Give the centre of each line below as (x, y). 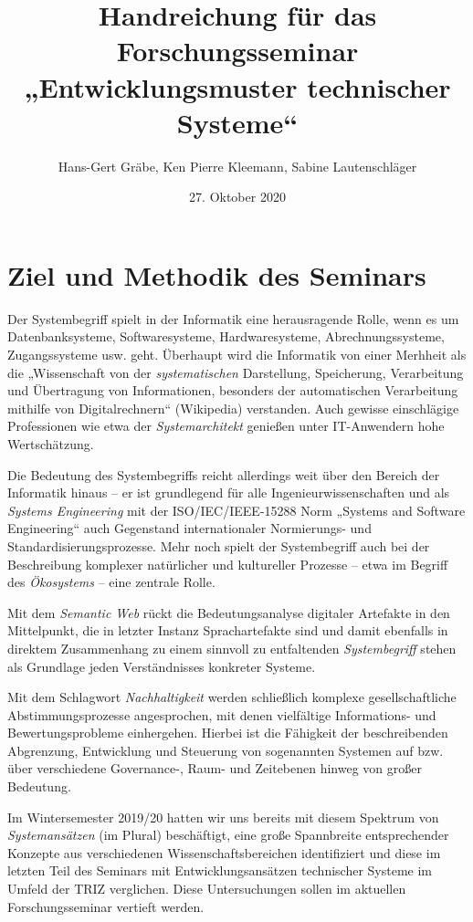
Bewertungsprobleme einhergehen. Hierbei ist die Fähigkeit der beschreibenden (228, 733)
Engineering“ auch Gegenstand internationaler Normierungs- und (189, 528)
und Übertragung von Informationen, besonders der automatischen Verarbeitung (233, 390)
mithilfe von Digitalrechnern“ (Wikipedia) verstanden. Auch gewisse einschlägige (233, 408)
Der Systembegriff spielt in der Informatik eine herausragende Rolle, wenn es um (233, 318)
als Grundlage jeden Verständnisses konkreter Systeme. (162, 666)
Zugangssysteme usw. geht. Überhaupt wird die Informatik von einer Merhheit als (237, 354)
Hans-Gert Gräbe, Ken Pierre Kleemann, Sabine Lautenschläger (237, 166)
